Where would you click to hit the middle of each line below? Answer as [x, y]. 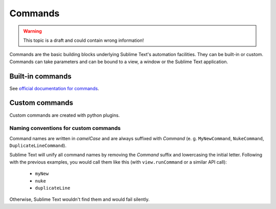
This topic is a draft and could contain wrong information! [84, 40]
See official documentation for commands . [54, 88]
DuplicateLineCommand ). [38, 146]
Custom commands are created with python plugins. [65, 115]
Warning [32, 31]
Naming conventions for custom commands [65, 128]
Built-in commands [40, 76]
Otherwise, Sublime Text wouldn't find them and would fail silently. [79, 199]
